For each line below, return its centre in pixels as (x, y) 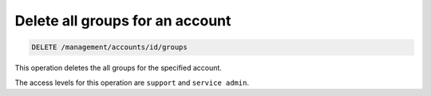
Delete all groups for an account (123, 21)
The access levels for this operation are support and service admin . (132, 83)
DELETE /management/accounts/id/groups (109, 47)
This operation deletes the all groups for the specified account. (119, 68)
